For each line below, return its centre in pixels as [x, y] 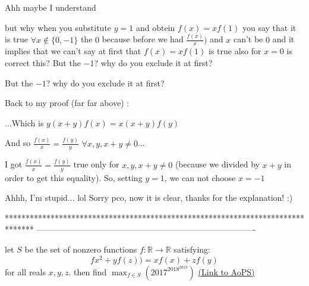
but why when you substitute [58, 27]
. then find [88, 271]
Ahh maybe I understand [51, 7]
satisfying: [192, 249]
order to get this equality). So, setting [74, 177]
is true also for [235, 51]
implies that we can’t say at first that [73, 51]
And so [18, 143]
